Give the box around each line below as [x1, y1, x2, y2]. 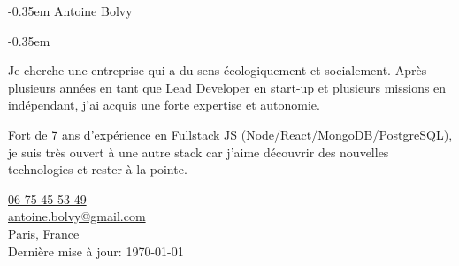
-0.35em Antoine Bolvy [8, 2, 133, 19]
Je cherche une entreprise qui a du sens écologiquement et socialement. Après [8, 61, 427, 80]
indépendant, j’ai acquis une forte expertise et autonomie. [8, 95, 320, 114]
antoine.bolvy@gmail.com [8, 207, 146, 225]
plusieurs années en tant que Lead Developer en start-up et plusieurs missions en [8, 78, 447, 96]
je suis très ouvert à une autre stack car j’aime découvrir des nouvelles [8, 142, 389, 161]
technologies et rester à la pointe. [8, 160, 187, 179]
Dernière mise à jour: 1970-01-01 [8, 241, 184, 260]
